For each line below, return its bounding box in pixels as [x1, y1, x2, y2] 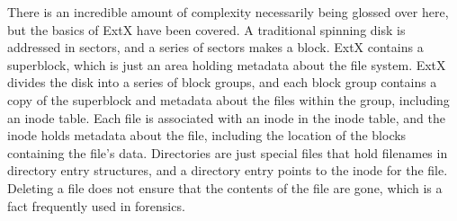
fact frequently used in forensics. [7, 196, 185, 215]
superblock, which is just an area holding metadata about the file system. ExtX [7, 55, 446, 74]
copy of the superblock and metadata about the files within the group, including [7, 90, 450, 109]
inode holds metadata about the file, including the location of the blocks [7, 126, 407, 145]
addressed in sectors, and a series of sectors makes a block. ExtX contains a [7, 38, 424, 57]
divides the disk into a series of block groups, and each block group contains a [7, 73, 437, 92]
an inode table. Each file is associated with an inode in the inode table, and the [7, 108, 445, 127]
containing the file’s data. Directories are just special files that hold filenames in [7, 143, 448, 162]
